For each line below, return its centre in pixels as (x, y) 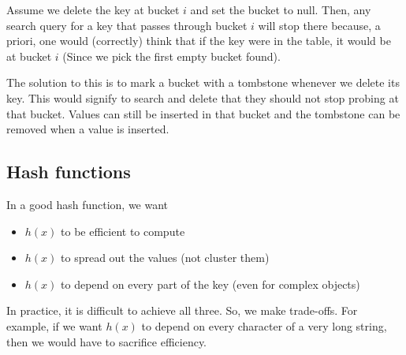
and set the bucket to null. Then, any (281, 9)
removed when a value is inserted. (88, 129)
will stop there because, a (319, 25)
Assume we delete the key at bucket (93, 9)
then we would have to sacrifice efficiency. (107, 341)
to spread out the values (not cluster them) (165, 258)
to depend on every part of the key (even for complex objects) (210, 284)
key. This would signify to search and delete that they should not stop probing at (203, 97)
